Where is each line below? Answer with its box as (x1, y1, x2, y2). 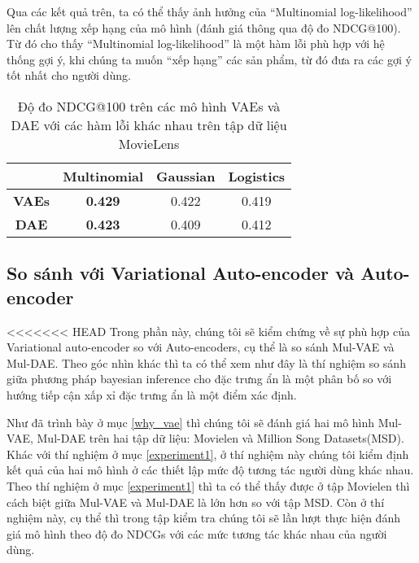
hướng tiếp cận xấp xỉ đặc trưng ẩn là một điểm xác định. (7, 386, 297, 403)
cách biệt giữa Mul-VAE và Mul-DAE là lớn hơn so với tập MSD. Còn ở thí (7, 493, 385, 510)
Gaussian (156, 166, 216, 185)
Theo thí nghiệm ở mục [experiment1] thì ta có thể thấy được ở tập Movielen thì (7, 477, 410, 494)
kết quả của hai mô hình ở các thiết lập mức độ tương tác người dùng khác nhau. (7, 461, 414, 478)
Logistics (228, 166, 286, 185)
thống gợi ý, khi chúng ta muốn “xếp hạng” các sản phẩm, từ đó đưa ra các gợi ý (7, 50, 412, 68)
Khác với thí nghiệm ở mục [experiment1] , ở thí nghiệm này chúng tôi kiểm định (7, 445, 409, 462)
